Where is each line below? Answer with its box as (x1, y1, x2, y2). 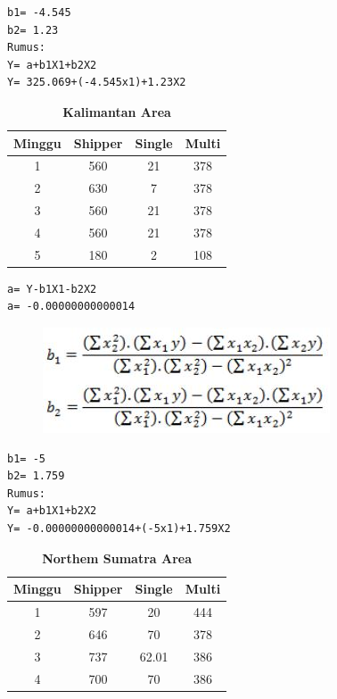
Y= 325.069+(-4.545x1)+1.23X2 (7, 76, 186, 89)
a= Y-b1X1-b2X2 (7, 282, 97, 295)
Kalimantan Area (62, 102, 171, 121)
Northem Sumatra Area (42, 548, 193, 567)
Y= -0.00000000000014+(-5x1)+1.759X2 (7, 522, 231, 536)
